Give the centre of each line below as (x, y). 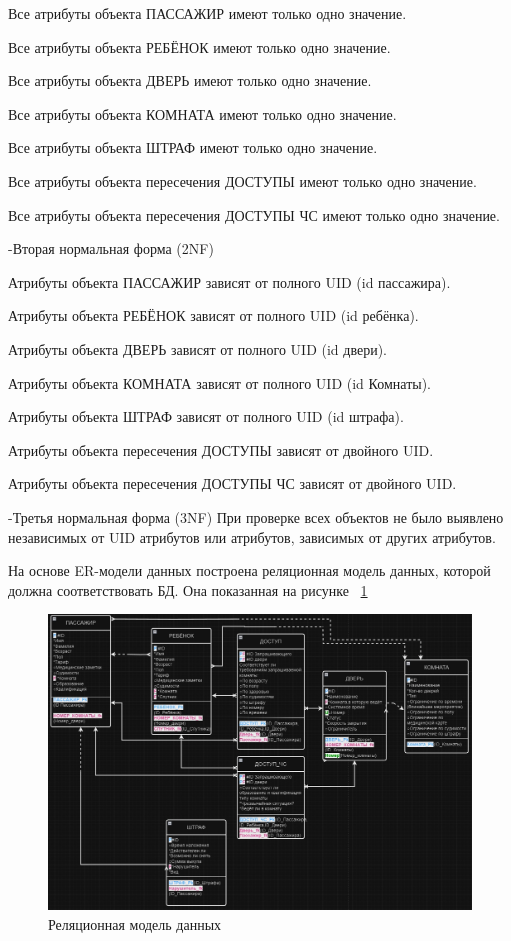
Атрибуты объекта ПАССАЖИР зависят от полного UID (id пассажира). (229, 281)
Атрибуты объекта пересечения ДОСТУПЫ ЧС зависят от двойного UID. (232, 483)
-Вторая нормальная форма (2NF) (111, 248)
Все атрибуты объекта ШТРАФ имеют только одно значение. (193, 147)
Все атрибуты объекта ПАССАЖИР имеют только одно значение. (207, 13)
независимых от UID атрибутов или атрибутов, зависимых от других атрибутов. (252, 536)
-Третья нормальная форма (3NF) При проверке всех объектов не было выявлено (256, 516)
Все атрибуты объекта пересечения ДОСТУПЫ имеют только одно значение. (242, 180)
